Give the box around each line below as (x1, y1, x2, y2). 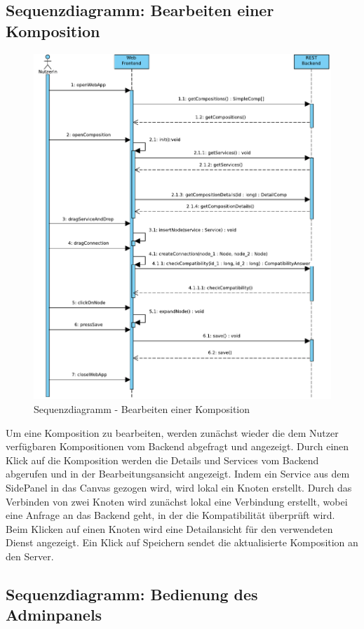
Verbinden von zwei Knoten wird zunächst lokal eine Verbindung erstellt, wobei (6, 494, 348, 508)
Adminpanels (6, 604, 102, 625)
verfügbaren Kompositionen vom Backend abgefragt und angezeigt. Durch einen (6, 439, 349, 454)
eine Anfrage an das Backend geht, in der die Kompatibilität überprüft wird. (6, 508, 335, 522)
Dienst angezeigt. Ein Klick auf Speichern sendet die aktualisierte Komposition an (6, 535, 358, 550)
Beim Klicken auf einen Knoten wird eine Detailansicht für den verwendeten (6, 521, 333, 536)
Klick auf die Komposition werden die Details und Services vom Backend (6, 452, 319, 467)
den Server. (6, 548, 54, 563)
